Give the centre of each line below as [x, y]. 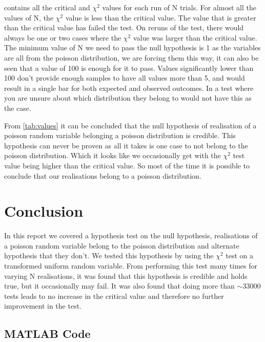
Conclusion [44, 211]
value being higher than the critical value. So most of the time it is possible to [127, 165]
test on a [240, 255]
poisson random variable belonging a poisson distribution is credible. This [120, 135]
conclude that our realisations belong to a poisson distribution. [103, 175]
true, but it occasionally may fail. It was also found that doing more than [119, 286]
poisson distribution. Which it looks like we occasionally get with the [113, 155]
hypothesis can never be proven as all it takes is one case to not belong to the [126, 145]
